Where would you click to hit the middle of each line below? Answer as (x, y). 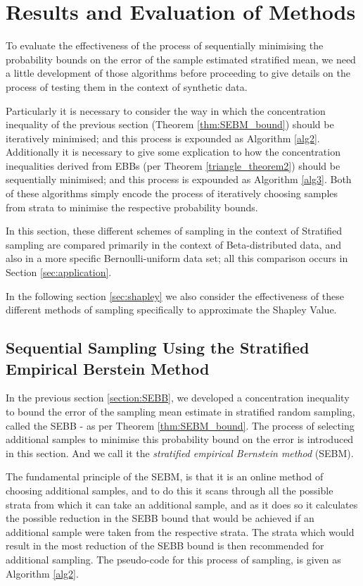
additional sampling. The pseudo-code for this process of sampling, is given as (173, 559)
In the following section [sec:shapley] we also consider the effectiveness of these (175, 295)
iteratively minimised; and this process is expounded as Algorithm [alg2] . (163, 138)
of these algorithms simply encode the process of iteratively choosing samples (172, 193)
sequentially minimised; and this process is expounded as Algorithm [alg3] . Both (179, 179)
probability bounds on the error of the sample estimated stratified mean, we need (181, 59)
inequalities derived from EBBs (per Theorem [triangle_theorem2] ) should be (173, 165)
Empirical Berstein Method (108, 368)
